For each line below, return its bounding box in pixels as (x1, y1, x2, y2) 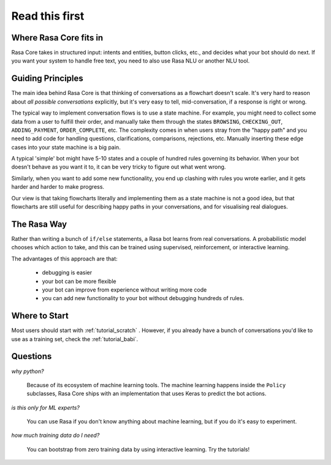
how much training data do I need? (11, 432, 100, 439)
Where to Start (11, 311, 69, 321)
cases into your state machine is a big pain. (11, 143, 121, 151)
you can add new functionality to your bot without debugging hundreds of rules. (42, 295, 245, 302)
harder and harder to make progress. (11, 183, 104, 191)
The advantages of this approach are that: (11, 255, 118, 262)
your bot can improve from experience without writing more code (42, 285, 207, 293)
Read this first (11, 9, 85, 23)
